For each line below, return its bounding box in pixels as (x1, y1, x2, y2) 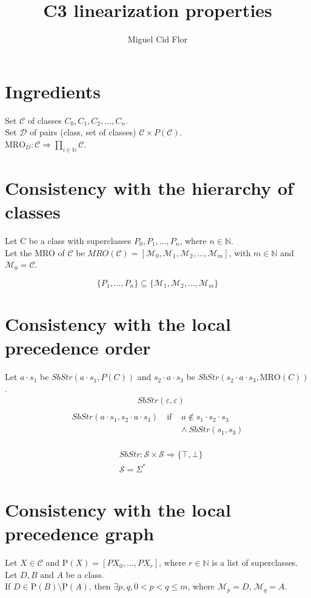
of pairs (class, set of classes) (29, 126, 136, 138)
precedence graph (5, 521, 155, 546)
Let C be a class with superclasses (5, 234, 132, 246)
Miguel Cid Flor (127, 33, 188, 46)
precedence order (5, 335, 151, 360)
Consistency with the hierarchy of (5, 175, 293, 200)
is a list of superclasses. (212, 556, 298, 569)
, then (89, 580, 111, 593)
